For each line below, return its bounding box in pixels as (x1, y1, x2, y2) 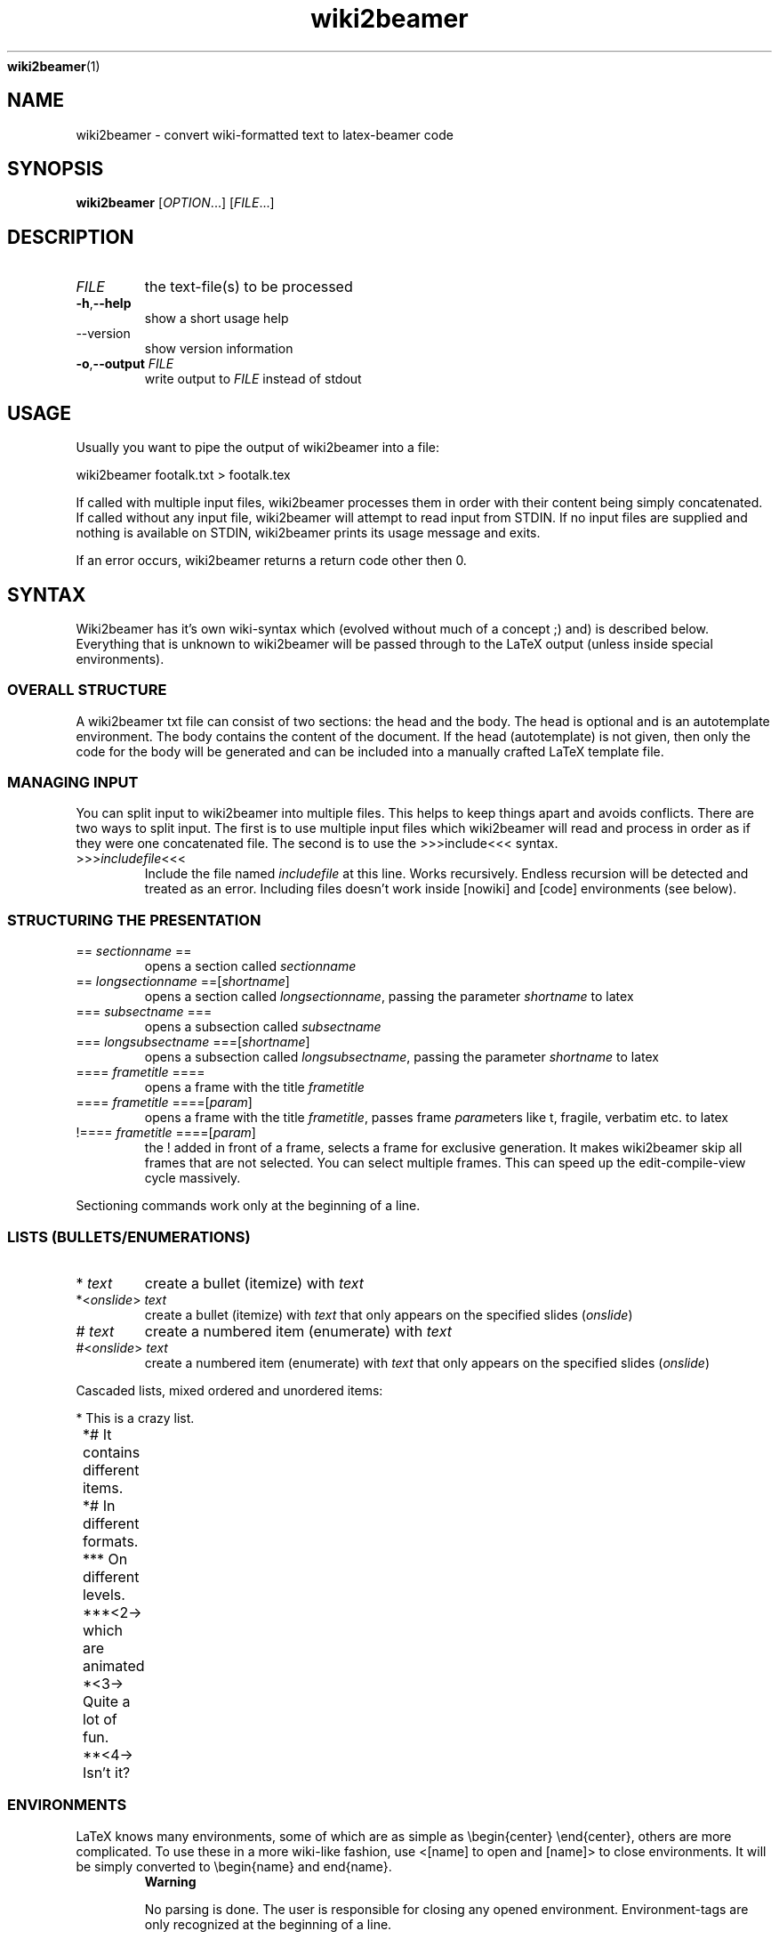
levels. (82, 1585, 125, 1604)
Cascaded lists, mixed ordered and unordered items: (76, 1382, 383, 1398)
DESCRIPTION (7, 225, 134, 248)
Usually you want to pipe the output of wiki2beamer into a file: (76, 440, 440, 456)
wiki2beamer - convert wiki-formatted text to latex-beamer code (76, 126, 454, 142)
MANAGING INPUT (7, 773, 139, 792)
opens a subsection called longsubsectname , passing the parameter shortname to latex (144, 1049, 659, 1065)
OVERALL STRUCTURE (7, 681, 167, 699)
